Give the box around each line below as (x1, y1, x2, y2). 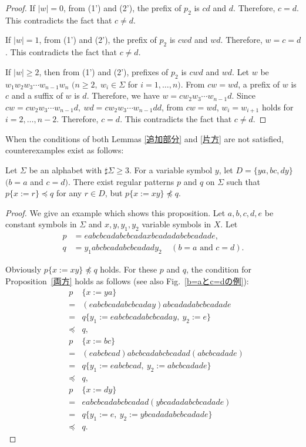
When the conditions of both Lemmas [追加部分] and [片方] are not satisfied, (5, 132, 284, 144)
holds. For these (100, 263, 157, 275)
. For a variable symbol (129, 164, 213, 176)
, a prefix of (238, 78, 280, 90)
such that (226, 175, 261, 187)
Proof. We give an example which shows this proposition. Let (5, 206, 226, 219)
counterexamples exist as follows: (5, 144, 124, 156)
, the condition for (186, 263, 251, 275)
